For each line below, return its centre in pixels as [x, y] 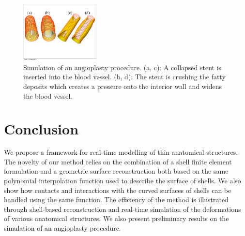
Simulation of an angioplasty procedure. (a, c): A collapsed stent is [122, 67]
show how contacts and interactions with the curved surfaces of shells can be [118, 190]
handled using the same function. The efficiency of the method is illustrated [116, 199]
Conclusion [41, 129]
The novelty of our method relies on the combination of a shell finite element [118, 161]
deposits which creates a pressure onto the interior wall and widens [123, 86]
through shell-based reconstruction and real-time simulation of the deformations [122, 209]
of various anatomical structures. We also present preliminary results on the [116, 218]
